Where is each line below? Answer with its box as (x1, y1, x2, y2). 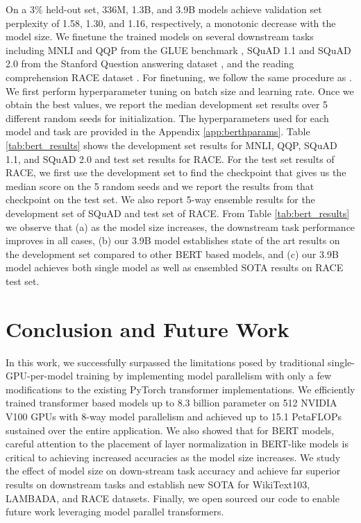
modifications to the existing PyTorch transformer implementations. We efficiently (6, 381, 355, 396)
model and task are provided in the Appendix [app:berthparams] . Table (6, 124, 310, 139)
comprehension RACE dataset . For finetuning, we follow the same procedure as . (6, 69, 352, 84)
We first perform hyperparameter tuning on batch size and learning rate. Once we (6, 83, 354, 98)
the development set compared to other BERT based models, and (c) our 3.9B (6, 246, 339, 261)
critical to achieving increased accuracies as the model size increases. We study (6, 449, 341, 464)
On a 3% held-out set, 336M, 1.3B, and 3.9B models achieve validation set (6, 2, 322, 16)
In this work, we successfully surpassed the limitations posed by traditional (6, 354, 325, 369)
